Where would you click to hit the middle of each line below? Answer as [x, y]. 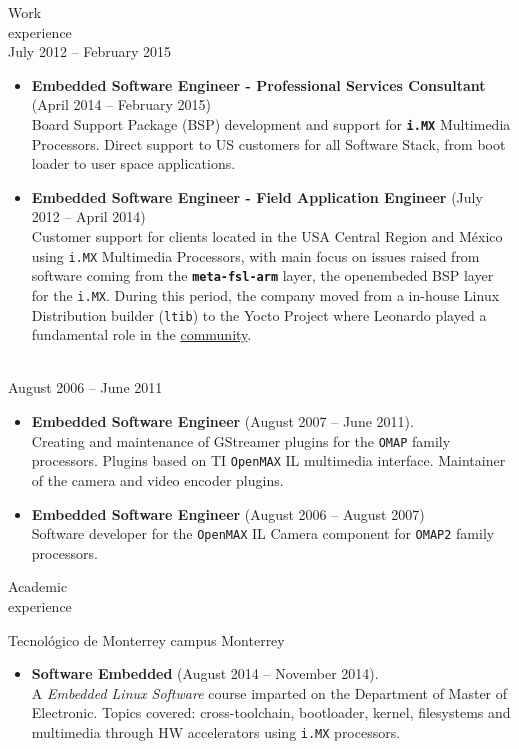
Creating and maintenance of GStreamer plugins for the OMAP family [241, 440]
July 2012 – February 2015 [90, 51]
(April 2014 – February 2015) [121, 104]
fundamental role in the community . [141, 334]
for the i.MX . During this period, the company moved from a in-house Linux [265, 294]
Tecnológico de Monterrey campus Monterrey [146, 639]
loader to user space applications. [133, 163]
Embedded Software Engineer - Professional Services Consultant [258, 84]
